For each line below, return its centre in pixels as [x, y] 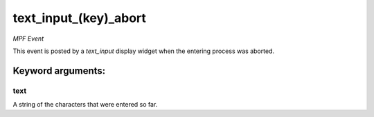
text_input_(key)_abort [80, 18]
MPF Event [28, 39]
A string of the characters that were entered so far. [85, 105]
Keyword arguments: [59, 71]
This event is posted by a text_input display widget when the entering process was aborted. [144, 51]
